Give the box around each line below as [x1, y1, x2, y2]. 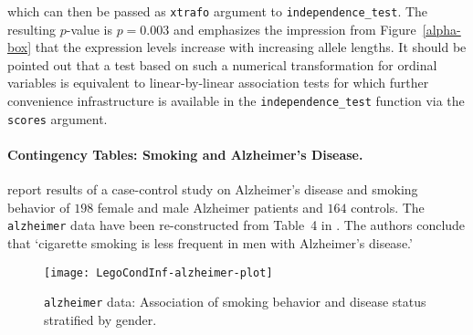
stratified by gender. [44, 309, 157, 329]
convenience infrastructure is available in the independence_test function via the [7, 91, 465, 110]
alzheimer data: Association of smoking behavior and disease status [44, 292, 426, 311]
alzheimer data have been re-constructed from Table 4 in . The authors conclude [7, 215, 466, 235]
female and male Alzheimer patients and [97, 197, 323, 216]
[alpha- [422, 19, 461, 38]
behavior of [7, 197, 70, 216]
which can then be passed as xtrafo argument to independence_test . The [7, 2, 428, 20]
